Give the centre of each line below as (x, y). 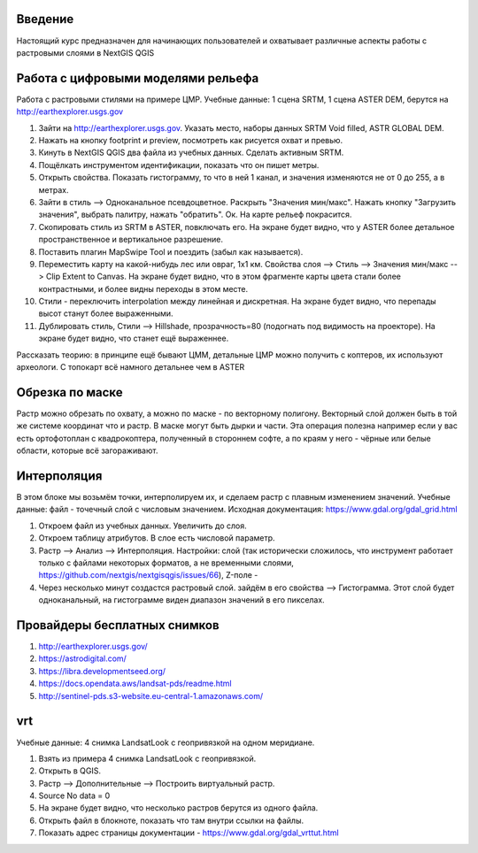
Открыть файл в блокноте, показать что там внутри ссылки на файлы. (171, 820)
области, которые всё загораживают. (87, 450)
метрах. (54, 189)
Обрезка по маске (69, 392)
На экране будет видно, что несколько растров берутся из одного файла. (178, 808)
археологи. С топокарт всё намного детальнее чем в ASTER (131, 367)
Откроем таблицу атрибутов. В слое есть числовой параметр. (157, 538)
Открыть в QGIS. (70, 771)
